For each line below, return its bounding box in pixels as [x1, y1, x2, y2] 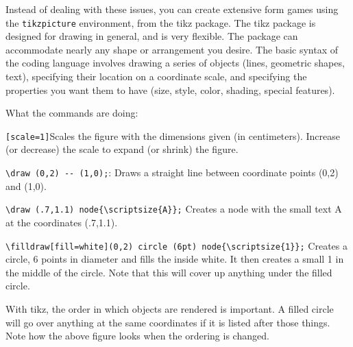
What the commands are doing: [5, 106, 138, 120]
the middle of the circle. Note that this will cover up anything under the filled [5, 265, 332, 279]
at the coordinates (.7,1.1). [5, 215, 118, 229]
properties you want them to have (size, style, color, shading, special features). [5, 82, 335, 97]
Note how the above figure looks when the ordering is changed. [5, 328, 269, 343]
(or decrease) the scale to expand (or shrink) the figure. [5, 142, 239, 156]
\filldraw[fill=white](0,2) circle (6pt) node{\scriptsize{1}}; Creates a [5, 238, 348, 252]
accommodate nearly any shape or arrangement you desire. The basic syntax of [5, 42, 339, 56]
